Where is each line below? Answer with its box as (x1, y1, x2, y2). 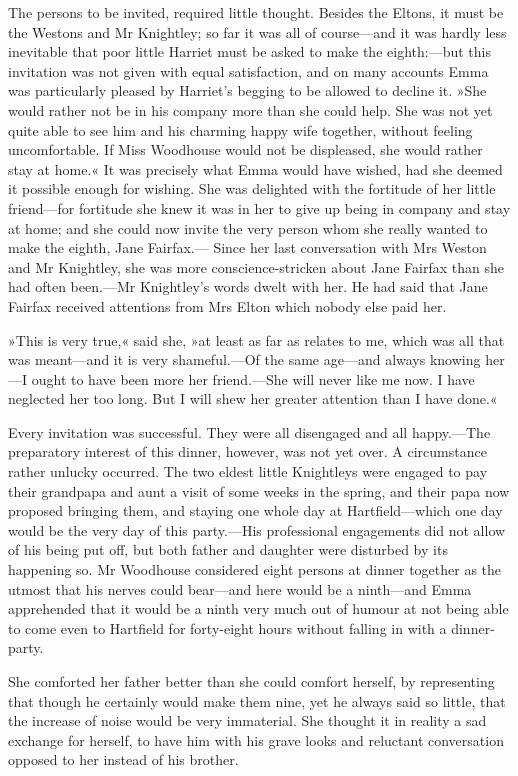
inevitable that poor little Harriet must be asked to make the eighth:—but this (8, 41, 491, 62)
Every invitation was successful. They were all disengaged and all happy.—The (8, 421, 491, 442)
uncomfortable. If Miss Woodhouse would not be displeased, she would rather (8, 139, 483, 160)
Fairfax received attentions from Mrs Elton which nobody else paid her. (8, 295, 447, 316)
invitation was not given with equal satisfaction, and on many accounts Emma (8, 60, 489, 81)
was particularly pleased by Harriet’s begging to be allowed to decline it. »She (8, 80, 487, 101)
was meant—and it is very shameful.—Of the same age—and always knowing (8, 349, 481, 370)
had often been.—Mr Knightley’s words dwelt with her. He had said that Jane (8, 276, 488, 297)
